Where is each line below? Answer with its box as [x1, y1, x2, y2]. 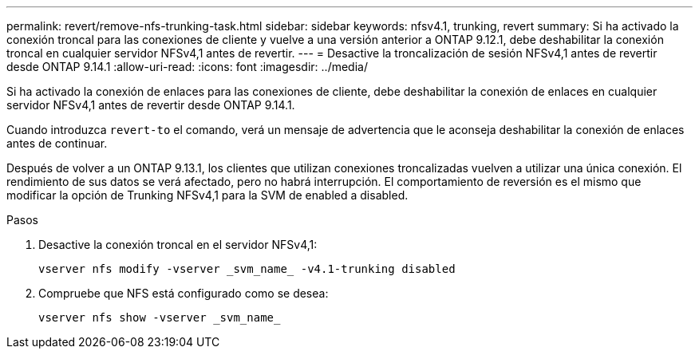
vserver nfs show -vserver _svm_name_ [38, 311, 281, 324]
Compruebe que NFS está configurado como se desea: [38, 286, 329, 300]
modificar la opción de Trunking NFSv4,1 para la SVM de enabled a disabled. [6, 188, 409, 202]
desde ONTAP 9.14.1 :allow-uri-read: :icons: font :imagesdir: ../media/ [6, 60, 368, 73]
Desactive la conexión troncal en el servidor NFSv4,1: [38, 238, 318, 251]
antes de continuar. [6, 136, 108, 150]
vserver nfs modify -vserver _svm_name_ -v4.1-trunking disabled [38, 262, 456, 275]
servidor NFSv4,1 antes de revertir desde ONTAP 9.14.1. [6, 98, 295, 112]
